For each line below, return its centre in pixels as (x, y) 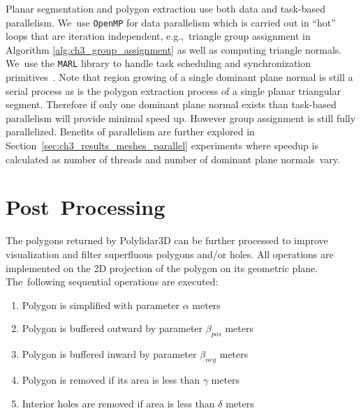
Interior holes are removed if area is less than (118, 403)
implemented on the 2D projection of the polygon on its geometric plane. (162, 268)
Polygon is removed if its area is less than (111, 379)
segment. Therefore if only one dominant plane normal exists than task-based (171, 104)
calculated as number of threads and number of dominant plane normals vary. (173, 159)
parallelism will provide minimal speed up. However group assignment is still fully (181, 118)
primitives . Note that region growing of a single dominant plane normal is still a (179, 77)
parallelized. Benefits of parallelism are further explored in (130, 132)
